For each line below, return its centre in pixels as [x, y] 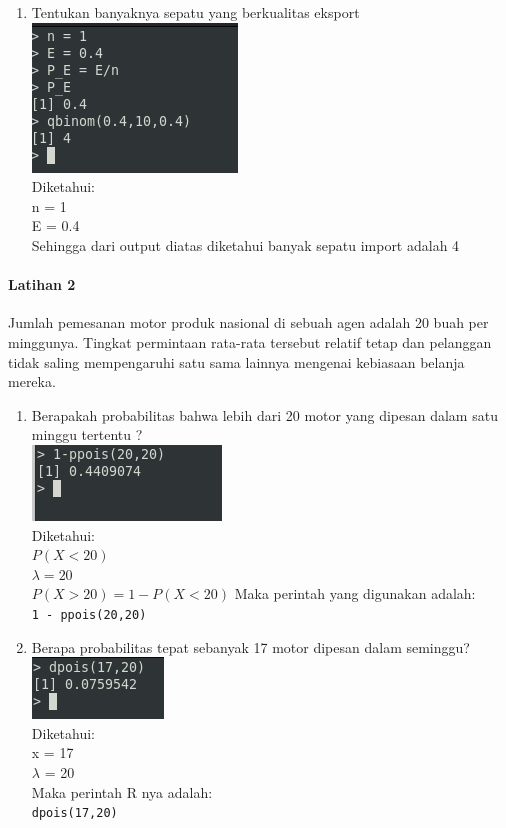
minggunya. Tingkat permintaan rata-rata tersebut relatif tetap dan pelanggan [250, 341]
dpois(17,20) [74, 813]
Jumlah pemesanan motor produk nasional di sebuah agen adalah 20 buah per [248, 322]
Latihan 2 [42, 284]
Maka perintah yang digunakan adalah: [355, 593]
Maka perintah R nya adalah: [122, 791]
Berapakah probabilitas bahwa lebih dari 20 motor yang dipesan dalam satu [264, 414]
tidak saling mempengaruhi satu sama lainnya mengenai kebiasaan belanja [236, 361]
